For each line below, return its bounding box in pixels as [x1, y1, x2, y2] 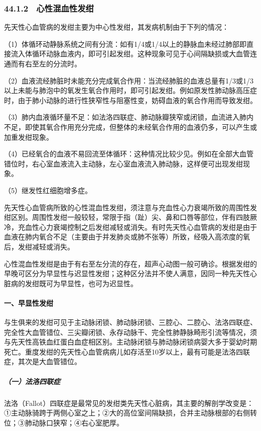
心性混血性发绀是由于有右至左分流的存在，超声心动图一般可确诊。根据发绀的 [4, 258, 257, 269]
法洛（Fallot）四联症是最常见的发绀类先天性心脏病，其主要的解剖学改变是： [4, 397, 254, 408]
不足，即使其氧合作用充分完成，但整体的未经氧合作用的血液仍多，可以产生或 [4, 121, 257, 132]
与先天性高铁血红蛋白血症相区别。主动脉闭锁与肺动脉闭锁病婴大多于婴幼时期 [4, 336, 257, 347]
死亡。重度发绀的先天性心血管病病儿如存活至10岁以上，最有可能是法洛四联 [4, 346, 250, 357]
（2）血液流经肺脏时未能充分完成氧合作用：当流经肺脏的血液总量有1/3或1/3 [4, 75, 253, 85]
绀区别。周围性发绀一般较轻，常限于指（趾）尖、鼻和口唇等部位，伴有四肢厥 [4, 212, 257, 222]
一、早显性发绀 [4, 297, 53, 308]
